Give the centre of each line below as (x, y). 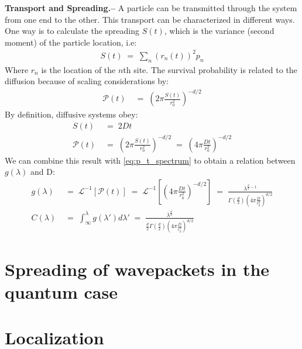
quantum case (61, 291)
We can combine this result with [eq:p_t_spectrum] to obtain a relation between (150, 160)
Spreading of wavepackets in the (137, 269)
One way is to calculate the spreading (72, 31)
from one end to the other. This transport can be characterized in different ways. (150, 19)
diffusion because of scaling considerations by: (87, 81)
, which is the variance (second (219, 31)
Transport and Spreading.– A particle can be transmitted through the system (151, 8)
